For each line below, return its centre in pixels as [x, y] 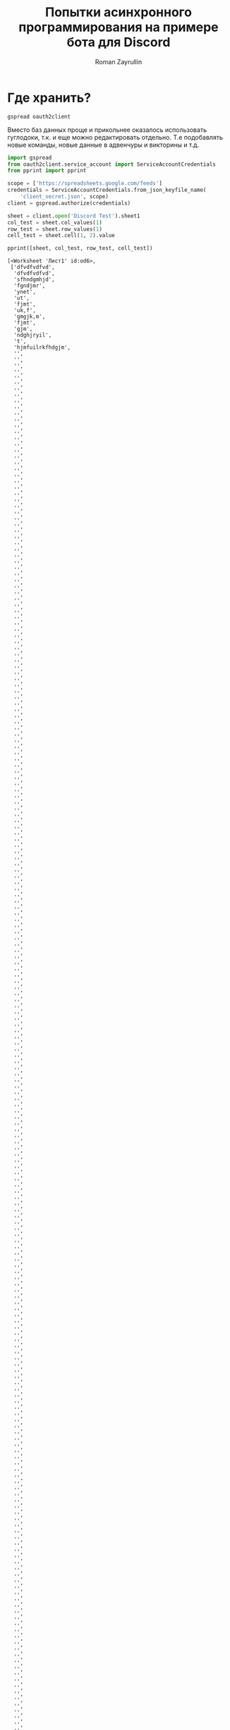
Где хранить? [49, 98]
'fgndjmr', [30, 286]
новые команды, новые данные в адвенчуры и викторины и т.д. [103, 145]
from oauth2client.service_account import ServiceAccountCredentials [112, 164]
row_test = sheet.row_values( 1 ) [55, 229]
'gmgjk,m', [30, 317]
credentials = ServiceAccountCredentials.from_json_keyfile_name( [107, 190]
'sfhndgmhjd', [34, 280]
